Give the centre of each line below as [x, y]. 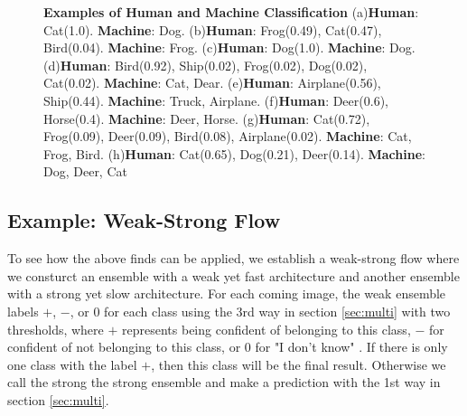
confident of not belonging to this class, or [124, 347]
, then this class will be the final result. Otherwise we [299, 364]
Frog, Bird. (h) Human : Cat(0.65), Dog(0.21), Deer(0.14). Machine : [234, 153]
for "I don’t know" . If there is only [351, 347]
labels [23, 311]
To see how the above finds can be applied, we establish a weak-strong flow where [233, 258]
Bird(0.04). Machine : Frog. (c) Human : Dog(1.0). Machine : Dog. [229, 47]
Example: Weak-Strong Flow [144, 220]
